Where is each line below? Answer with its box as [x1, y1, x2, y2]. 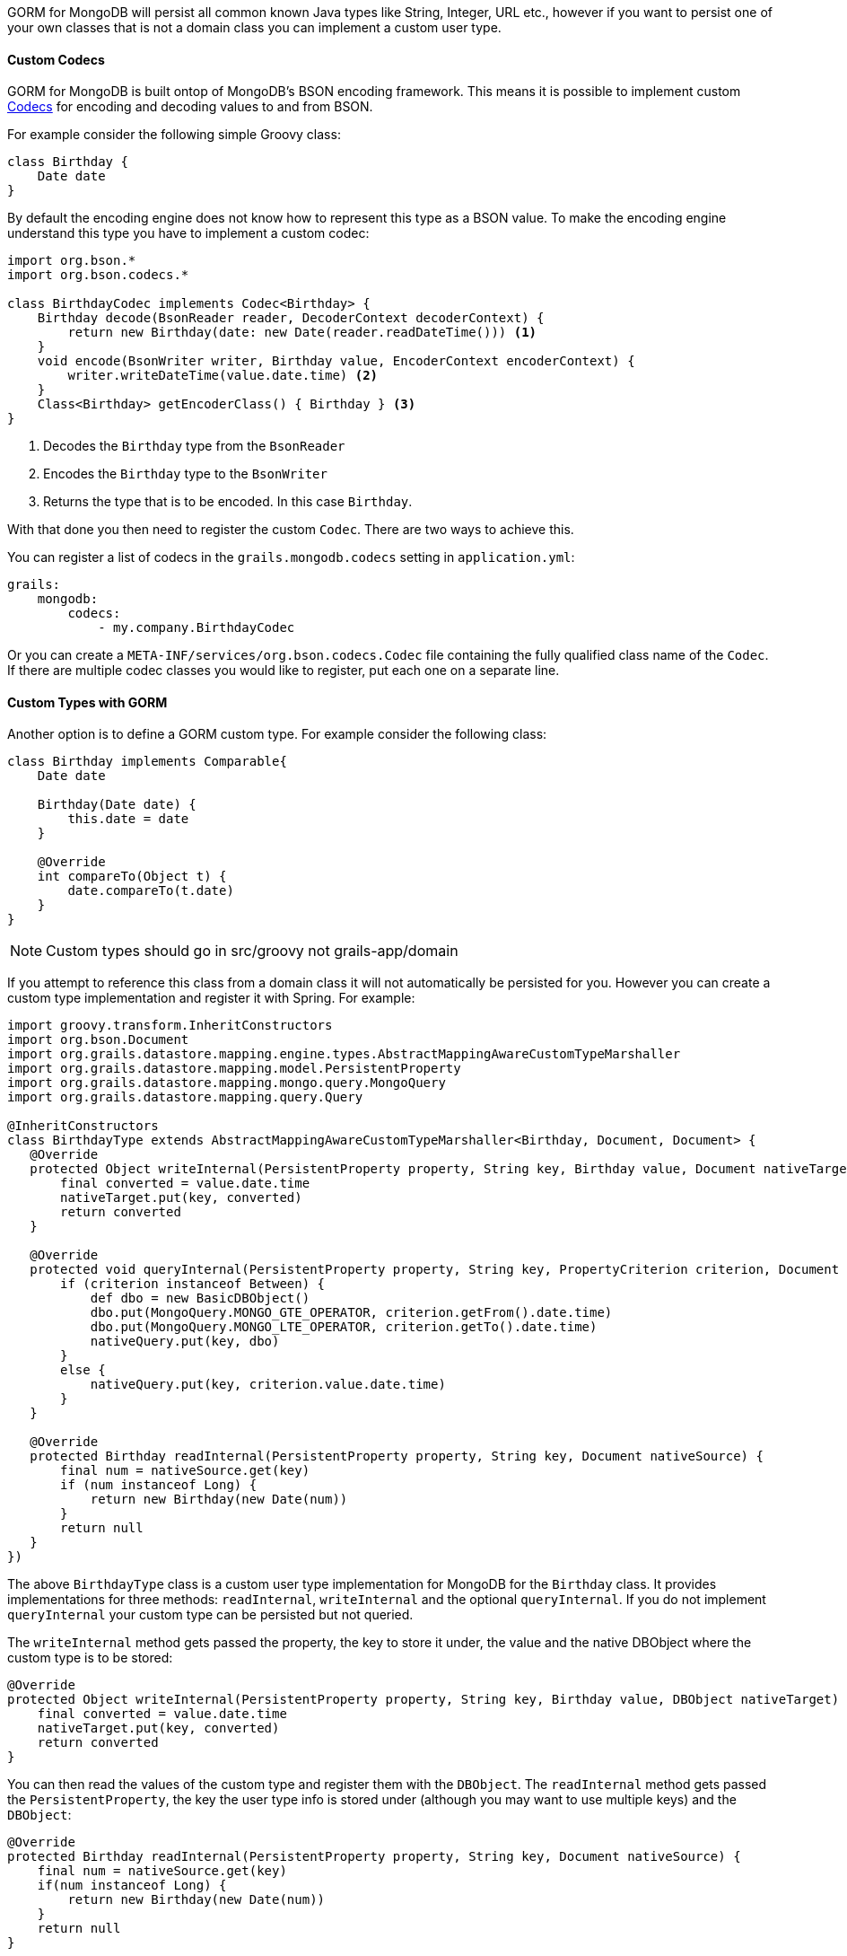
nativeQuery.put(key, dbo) [90, 1334, 280, 1349]
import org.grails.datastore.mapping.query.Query [7, 1090, 363, 1105]
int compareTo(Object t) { [37, 869, 227, 884]
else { [60, 1363, 106, 1378]
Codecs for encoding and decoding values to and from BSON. [7, 99, 373, 115]
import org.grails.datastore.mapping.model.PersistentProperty [7, 1061, 461, 1076]
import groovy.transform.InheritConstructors [7, 1018, 333, 1033]
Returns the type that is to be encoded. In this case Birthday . [43, 494, 413, 510]
